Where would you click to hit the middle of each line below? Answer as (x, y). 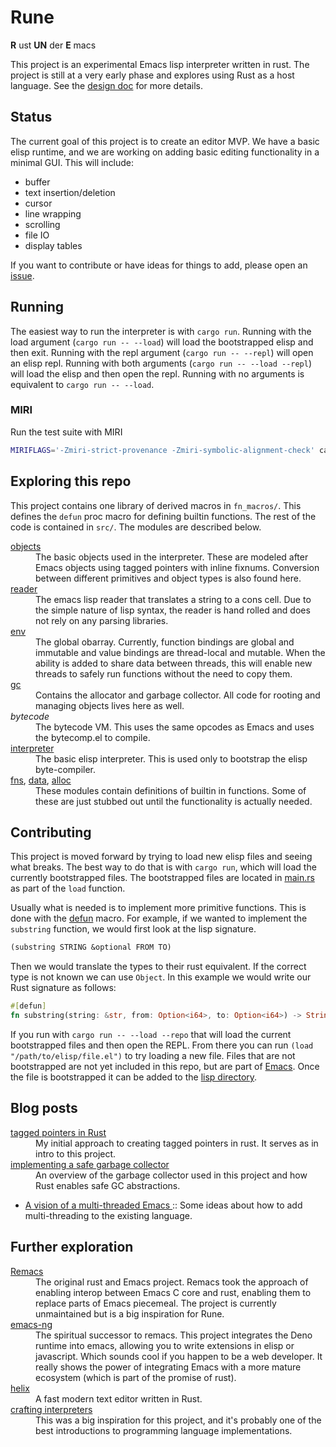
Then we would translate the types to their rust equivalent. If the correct (158, 967)
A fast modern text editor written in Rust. (119, 1398)
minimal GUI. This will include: (72, 162)
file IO (37, 235)
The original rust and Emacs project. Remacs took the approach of (172, 1282)
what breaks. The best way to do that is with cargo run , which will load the (163, 867)
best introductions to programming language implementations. (164, 1430)
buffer (37, 182)
